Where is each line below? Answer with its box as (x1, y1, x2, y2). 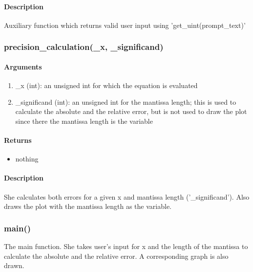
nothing (15, 154, 39, 164)
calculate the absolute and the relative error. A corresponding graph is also (4, 250, 229, 261)
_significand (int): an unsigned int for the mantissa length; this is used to (15, 96, 236, 107)
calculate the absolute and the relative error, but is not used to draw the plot (15, 106, 247, 116)
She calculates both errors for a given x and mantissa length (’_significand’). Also (4, 191, 250, 202)
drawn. (4, 260, 24, 271)
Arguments (4, 61, 42, 71)
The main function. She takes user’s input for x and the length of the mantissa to (4, 241, 248, 251)
